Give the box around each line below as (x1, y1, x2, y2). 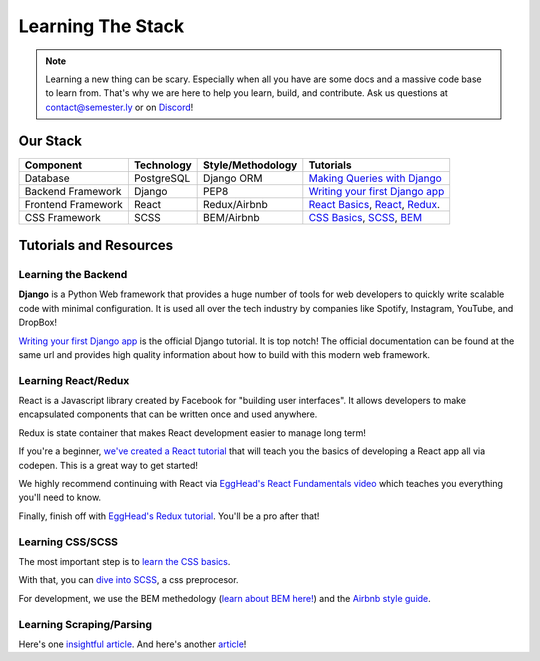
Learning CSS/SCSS (18, 535, 119, 549)
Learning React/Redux (18, 373, 130, 387)
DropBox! (18, 316, 58, 329)
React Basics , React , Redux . (308, 197, 440, 211)
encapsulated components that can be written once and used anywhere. (18, 408, 318, 420)
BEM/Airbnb (203, 210, 260, 224)
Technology (133, 158, 192, 172)
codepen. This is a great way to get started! (18, 459, 199, 471)
